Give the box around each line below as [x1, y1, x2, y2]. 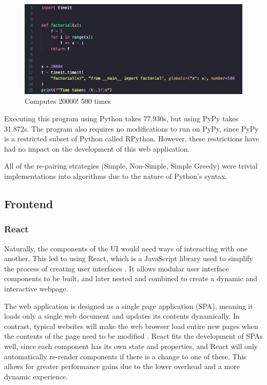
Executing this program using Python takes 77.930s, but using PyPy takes [4, 113, 239, 123]
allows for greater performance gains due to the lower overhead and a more [4, 361, 240, 372]
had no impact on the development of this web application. [4, 143, 190, 154]
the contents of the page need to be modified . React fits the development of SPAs [4, 331, 263, 341]
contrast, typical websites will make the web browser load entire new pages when [4, 320, 258, 331]
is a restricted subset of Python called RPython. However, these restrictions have [4, 133, 259, 144]
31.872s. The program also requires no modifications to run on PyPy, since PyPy [4, 123, 259, 134]
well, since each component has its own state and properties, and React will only [4, 340, 258, 351]
